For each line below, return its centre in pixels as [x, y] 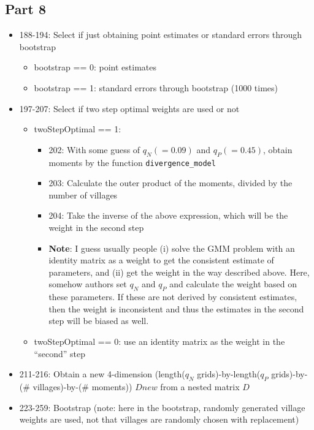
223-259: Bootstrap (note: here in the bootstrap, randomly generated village [162, 407]
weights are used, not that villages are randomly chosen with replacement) [159, 419]
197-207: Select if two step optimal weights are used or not [129, 108]
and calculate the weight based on [233, 284]
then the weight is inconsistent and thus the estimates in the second [176, 308]
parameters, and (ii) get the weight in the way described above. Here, [179, 272]
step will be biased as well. [99, 321]
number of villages [83, 194]
